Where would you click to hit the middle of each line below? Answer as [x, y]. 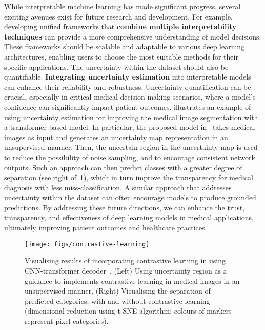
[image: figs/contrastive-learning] [87, 244]
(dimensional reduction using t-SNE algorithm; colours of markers [128, 311]
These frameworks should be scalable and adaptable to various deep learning [125, 46]
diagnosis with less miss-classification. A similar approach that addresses [118, 187]
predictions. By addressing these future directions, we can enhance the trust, [125, 207]
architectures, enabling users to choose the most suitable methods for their [121, 56]
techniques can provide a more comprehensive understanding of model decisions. [133, 36]
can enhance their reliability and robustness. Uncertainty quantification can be [128, 86]
